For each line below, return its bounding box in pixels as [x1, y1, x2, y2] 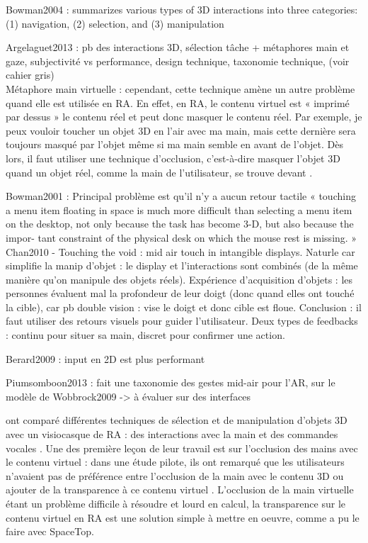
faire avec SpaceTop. [6, 524, 94, 539]
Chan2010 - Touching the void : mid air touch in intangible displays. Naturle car [6, 244, 355, 259]
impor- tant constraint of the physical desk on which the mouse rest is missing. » [6, 230, 357, 245]
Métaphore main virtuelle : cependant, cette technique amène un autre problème [6, 81, 355, 96]
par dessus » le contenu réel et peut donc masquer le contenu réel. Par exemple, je [6, 109, 362, 124]
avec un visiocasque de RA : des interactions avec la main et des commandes [6, 427, 338, 442]
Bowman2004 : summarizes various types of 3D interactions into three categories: [6, 2, 358, 16]
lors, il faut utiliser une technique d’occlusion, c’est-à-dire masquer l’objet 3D [6, 150, 340, 165]
